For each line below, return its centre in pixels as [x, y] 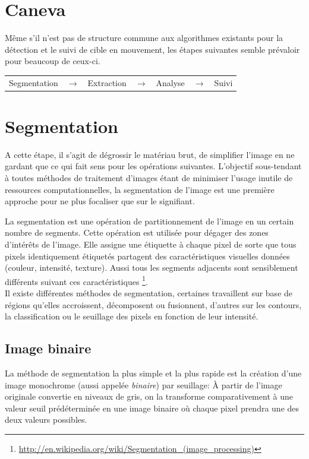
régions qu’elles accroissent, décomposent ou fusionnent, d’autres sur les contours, [153, 304]
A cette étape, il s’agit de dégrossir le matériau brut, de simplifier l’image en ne [150, 154]
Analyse [170, 82]
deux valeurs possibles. [46, 420]
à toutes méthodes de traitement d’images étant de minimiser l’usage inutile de [149, 178]
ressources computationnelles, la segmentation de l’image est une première [140, 189]
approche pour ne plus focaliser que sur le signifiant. [100, 201]
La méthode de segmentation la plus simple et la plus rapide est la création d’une [153, 373]
